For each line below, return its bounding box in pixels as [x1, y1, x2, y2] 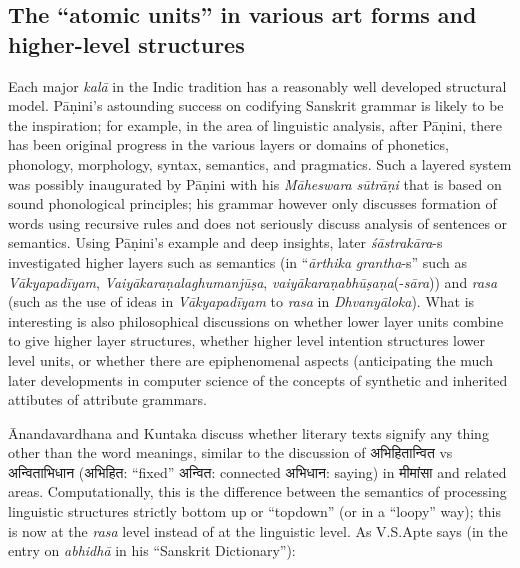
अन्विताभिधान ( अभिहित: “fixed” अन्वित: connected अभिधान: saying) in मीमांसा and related [8, 461, 507, 482]
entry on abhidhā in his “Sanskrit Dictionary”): [8, 540, 296, 561]
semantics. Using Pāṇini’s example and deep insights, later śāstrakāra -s [8, 232, 443, 253]
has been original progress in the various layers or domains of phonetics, [8, 134, 449, 155]
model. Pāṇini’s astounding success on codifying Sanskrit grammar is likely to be [8, 95, 504, 116]
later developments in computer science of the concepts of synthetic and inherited [8, 369, 508, 390]
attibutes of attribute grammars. [8, 389, 208, 410]
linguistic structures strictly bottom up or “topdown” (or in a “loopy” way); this [8, 501, 501, 522]
